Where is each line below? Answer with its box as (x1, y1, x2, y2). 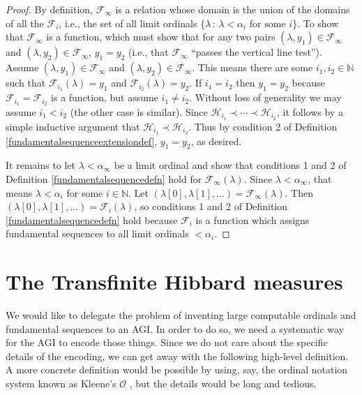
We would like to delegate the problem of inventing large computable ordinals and (6, 308, 356, 322)
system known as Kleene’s (6, 376, 116, 391)
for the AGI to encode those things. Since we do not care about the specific (6, 335, 328, 350)
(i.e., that (128, 45, 169, 59)
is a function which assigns (195, 212, 310, 227)
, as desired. (190, 133, 242, 148)
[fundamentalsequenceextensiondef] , (6, 133, 158, 148)
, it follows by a (276, 104, 343, 119)
